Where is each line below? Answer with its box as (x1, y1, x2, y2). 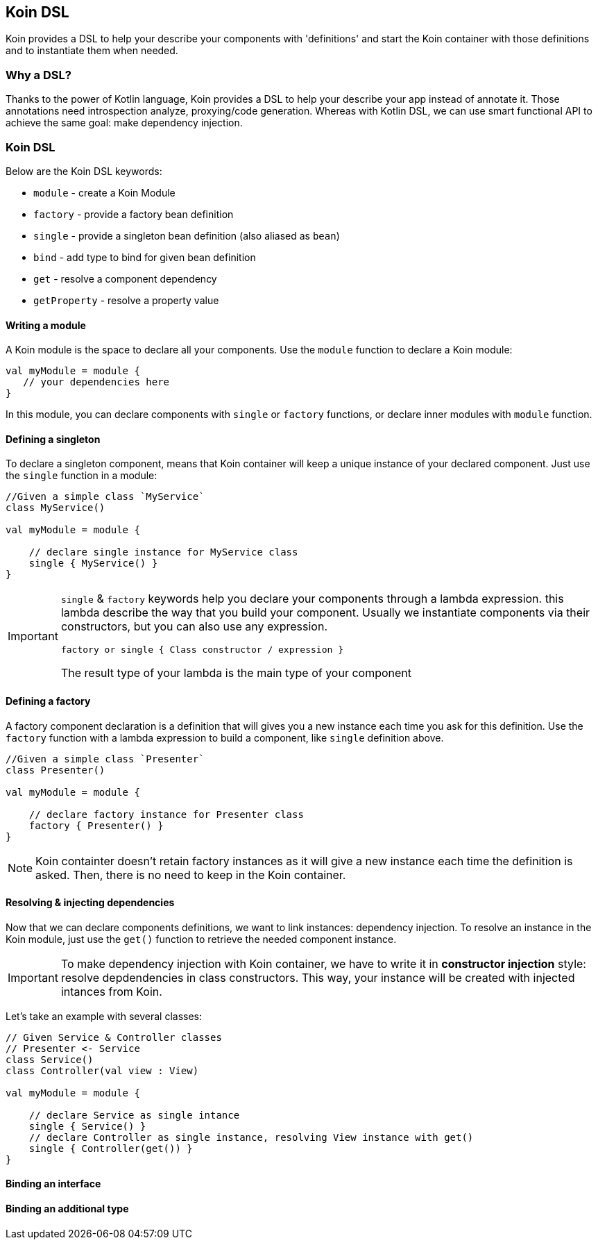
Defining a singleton (6, 433, 101, 445)
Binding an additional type (6, 1203, 129, 1215)
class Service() (6, 1053, 94, 1065)
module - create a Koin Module (33, 186, 176, 199)
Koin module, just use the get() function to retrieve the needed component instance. (6, 933, 397, 945)
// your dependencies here (23, 376, 170, 388)
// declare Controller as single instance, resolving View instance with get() (28, 1131, 474, 1143)
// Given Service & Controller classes (6, 1031, 222, 1043)
